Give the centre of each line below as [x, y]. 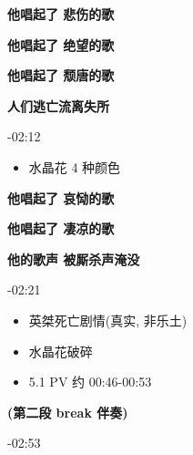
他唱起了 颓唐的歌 [61, 75]
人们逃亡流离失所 [58, 105]
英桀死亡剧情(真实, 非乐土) [108, 320]
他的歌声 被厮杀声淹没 [74, 259]
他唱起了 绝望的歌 [61, 44]
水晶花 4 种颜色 [75, 166]
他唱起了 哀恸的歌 [61, 197]
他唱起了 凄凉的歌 [61, 228]
